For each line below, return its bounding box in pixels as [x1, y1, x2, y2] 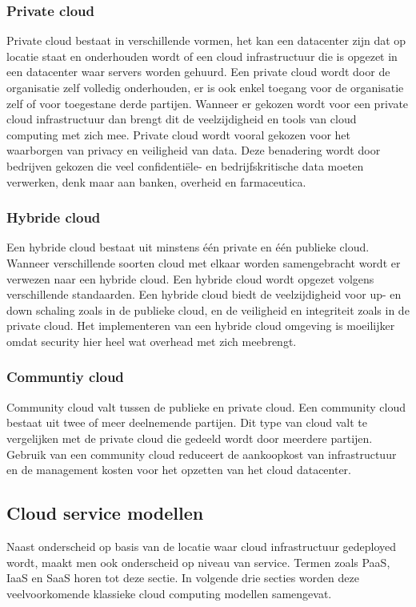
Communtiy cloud [6, 367, 124, 387]
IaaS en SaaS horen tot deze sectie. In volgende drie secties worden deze [6, 569, 359, 586]
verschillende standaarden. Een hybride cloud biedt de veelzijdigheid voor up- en [6, 286, 402, 303]
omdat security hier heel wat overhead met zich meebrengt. [6, 332, 297, 349]
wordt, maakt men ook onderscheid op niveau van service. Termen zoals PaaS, [6, 553, 390, 570]
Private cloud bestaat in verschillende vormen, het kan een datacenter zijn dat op [6, 32, 406, 49]
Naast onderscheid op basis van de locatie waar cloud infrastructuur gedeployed [6, 537, 397, 554]
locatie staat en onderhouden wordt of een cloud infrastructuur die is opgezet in [6, 47, 398, 64]
